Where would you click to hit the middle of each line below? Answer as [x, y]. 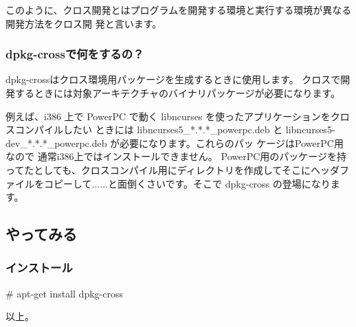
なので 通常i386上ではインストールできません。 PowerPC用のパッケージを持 [176, 156]
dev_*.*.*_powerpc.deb [56, 143]
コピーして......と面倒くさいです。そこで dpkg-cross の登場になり [187, 183]
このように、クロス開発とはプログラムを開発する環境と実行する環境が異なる [179, 10]
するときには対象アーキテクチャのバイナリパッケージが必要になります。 [178, 93]
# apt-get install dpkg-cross [64, 293]
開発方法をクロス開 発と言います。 [84, 23]
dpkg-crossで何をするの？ [75, 54]
